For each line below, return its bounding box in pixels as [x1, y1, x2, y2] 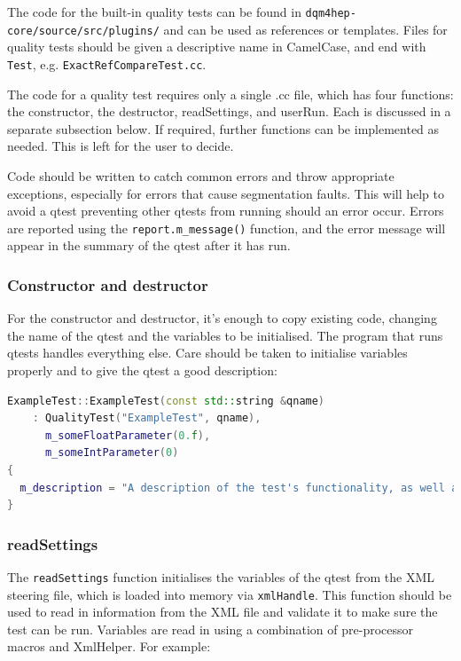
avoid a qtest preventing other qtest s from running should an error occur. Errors [7, 201, 444, 220]
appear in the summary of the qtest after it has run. [7, 236, 291, 255]
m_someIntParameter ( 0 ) [44, 446, 179, 460]
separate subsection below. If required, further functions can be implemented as [7, 119, 440, 138]
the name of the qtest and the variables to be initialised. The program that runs [7, 326, 443, 344]
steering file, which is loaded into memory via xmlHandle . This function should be [7, 585, 452, 603]
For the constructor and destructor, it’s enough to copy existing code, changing [7, 309, 437, 327]
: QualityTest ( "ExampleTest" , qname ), [32, 412, 262, 425]
